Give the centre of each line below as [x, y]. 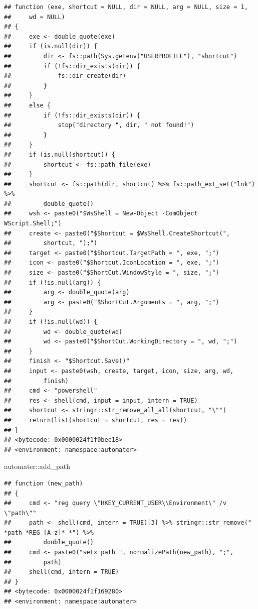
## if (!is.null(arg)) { [53, 282]
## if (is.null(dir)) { [51, 46]
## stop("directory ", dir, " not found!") [99, 125]
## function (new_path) [44, 483]
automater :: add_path [37, 466]
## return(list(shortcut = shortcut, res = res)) [96, 420]
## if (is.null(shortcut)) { [60, 154]
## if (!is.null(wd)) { [51, 322]
